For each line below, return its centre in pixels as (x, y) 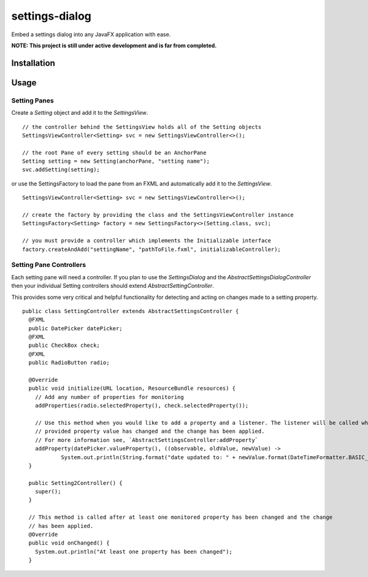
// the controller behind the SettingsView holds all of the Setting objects (142, 127)
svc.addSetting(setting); (61, 170)
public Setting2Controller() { (75, 483)
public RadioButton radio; (69, 363)
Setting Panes (33, 100)
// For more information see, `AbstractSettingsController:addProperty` (147, 440)
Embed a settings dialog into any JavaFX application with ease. (91, 34)
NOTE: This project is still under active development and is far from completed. (114, 45)
